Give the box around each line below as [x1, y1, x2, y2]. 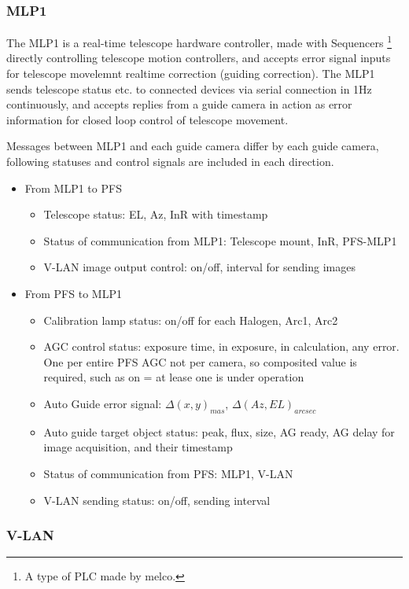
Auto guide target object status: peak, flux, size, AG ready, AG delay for [43, 423, 395, 440]
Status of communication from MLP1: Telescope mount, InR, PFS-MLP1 [43, 232, 397, 248]
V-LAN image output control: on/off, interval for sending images [43, 259, 356, 275]
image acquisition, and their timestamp [43, 439, 233, 455]
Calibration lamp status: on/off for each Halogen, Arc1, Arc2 [43, 311, 338, 328]
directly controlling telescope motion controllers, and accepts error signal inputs [6, 50, 391, 66]
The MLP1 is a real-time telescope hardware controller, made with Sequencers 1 [6, 32, 392, 50]
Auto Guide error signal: [43, 395, 162, 411]
